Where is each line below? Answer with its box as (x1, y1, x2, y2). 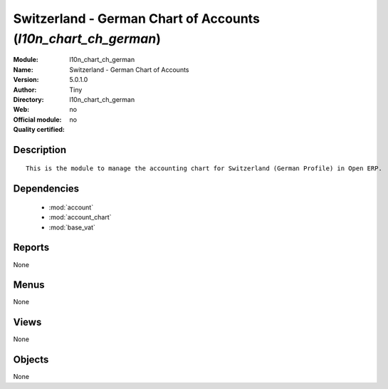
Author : (13, 85, 37, 94)
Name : (13, 65, 33, 74)
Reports (13, 242, 50, 254)
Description (13, 143, 67, 156)
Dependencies (13, 182, 80, 195)
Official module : (13, 115, 62, 124)
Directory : (13, 95, 44, 103)
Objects (13, 353, 49, 366)
